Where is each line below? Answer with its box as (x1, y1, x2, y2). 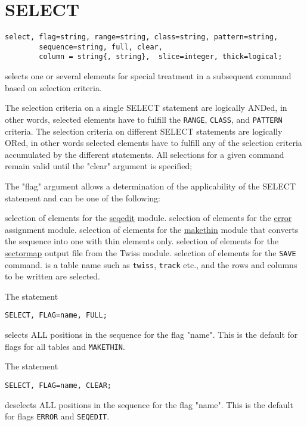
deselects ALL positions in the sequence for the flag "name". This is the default (5, 398, 293, 411)
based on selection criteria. (5, 81, 102, 94)
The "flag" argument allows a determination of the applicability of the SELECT (5, 179, 296, 192)
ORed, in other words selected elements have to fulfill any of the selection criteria (5, 136, 302, 149)
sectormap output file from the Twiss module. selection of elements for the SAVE (5, 246, 296, 259)
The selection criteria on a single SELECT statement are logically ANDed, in (5, 101, 287, 114)
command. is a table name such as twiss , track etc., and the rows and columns (5, 258, 297, 270)
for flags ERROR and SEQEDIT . (5, 410, 110, 422)
